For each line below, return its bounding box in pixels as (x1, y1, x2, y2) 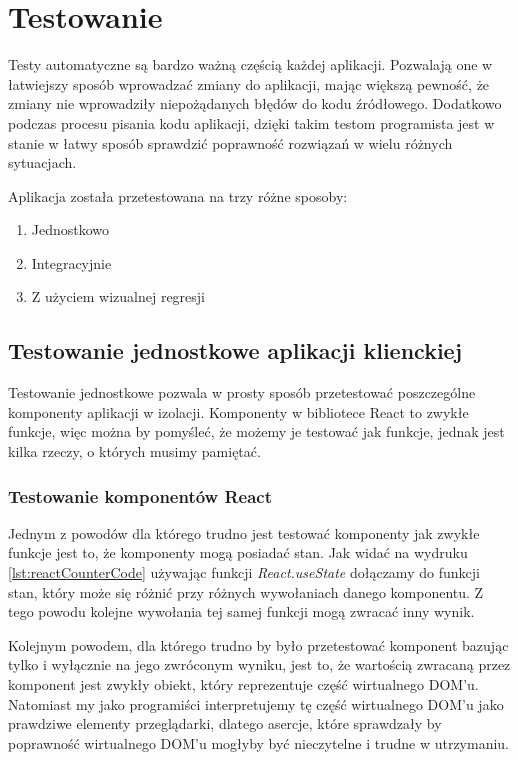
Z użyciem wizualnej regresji (31, 286, 205, 307)
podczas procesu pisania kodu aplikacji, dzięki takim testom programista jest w (8, 112, 495, 133)
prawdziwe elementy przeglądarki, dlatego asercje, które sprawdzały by (8, 713, 442, 734)
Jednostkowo (31, 219, 110, 240)
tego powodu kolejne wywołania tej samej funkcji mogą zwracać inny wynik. (8, 601, 475, 622)
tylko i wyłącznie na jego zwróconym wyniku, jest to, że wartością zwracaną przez (8, 654, 511, 675)
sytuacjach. (8, 152, 77, 173)
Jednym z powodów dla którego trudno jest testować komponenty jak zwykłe (8, 522, 480, 543)
